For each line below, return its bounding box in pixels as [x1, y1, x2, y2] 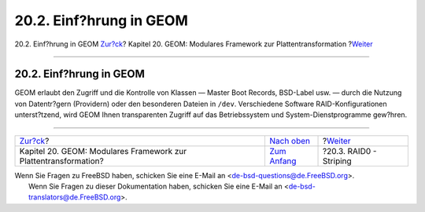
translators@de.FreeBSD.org [28, 192, 121, 202]
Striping [323, 155, 352, 166]
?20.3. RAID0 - [323, 145, 377, 156]
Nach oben [268, 135, 311, 146]
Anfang [268, 155, 297, 166]
